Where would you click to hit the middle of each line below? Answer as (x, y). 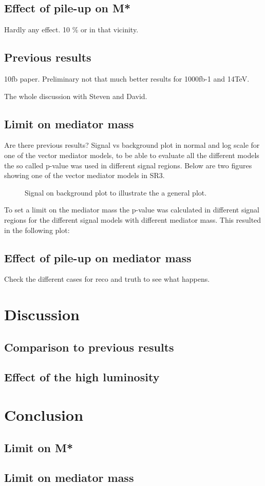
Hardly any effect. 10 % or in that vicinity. (71, 30)
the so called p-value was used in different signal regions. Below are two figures (128, 165)
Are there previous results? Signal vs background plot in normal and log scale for (132, 145)
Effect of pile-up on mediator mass (98, 257)
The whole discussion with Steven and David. (76, 96)
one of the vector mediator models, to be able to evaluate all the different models (132, 155)
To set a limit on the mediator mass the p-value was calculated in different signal (132, 210)
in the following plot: (37, 230)
